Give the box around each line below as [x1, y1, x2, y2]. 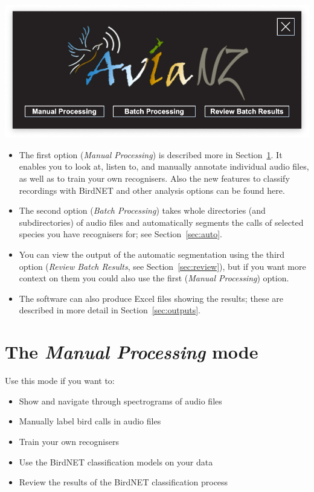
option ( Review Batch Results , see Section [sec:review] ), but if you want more [19, 260, 306, 272]
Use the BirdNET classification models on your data [19, 455, 213, 468]
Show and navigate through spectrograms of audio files [19, 394, 222, 407]
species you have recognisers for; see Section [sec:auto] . [19, 228, 222, 240]
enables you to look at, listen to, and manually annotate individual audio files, [19, 160, 309, 173]
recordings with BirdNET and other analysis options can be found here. [19, 184, 285, 196]
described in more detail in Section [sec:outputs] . [19, 304, 200, 316]
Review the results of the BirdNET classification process [19, 476, 228, 488]
